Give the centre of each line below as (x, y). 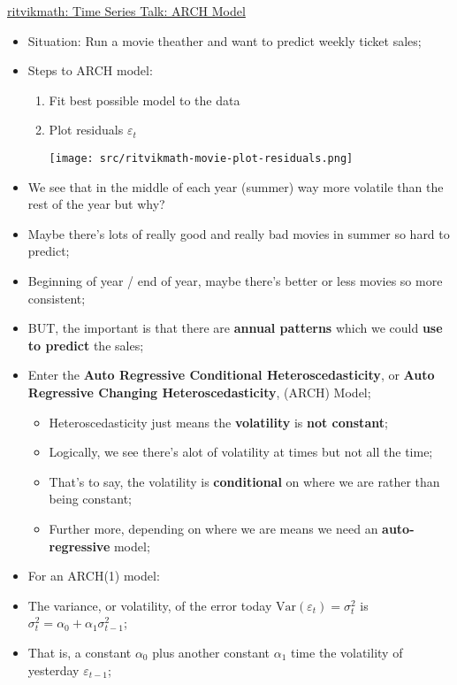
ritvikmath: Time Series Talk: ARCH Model (126, 11)
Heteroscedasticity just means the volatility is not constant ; (218, 422)
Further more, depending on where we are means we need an (213, 528)
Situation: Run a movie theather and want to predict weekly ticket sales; (225, 40)
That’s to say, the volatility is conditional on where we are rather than (244, 481)
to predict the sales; (86, 345)
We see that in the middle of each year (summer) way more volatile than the (236, 186)
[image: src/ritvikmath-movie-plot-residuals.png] (201, 158)
